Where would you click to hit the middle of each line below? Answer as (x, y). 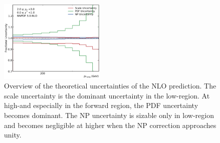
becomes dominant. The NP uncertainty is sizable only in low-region (109, 115)
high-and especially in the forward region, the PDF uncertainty (101, 105)
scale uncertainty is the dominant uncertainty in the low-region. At (107, 95)
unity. (13, 135)
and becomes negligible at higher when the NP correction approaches (110, 125)
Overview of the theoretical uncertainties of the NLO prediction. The (110, 86)
